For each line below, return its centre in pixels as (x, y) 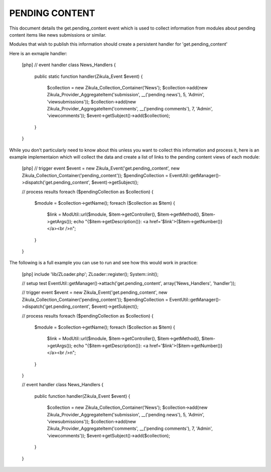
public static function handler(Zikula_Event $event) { (89, 76)
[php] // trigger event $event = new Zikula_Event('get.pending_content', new (101, 169)
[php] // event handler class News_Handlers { (69, 65)
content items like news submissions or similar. (58, 35)
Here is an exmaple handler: (38, 53)
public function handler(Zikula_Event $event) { (82, 396)
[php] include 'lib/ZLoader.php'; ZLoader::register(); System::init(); (90, 274)
